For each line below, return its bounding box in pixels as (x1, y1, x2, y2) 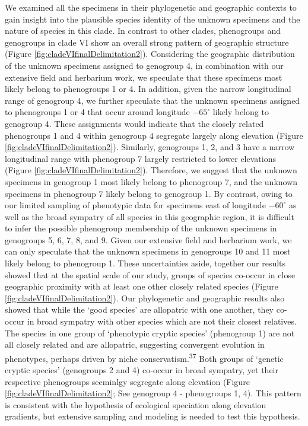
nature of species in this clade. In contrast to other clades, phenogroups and (5, 24, 281, 37)
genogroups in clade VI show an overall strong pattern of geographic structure (5, 36, 289, 48)
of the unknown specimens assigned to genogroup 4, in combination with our (5, 59, 284, 71)
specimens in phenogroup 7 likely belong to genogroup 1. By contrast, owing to (5, 187, 293, 199)
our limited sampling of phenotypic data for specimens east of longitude (5, 199, 266, 211)
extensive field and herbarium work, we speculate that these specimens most (5, 71, 282, 83)
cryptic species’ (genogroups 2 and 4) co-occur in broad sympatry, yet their (5, 364, 278, 376)
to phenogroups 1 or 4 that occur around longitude (5, 106, 190, 118)
